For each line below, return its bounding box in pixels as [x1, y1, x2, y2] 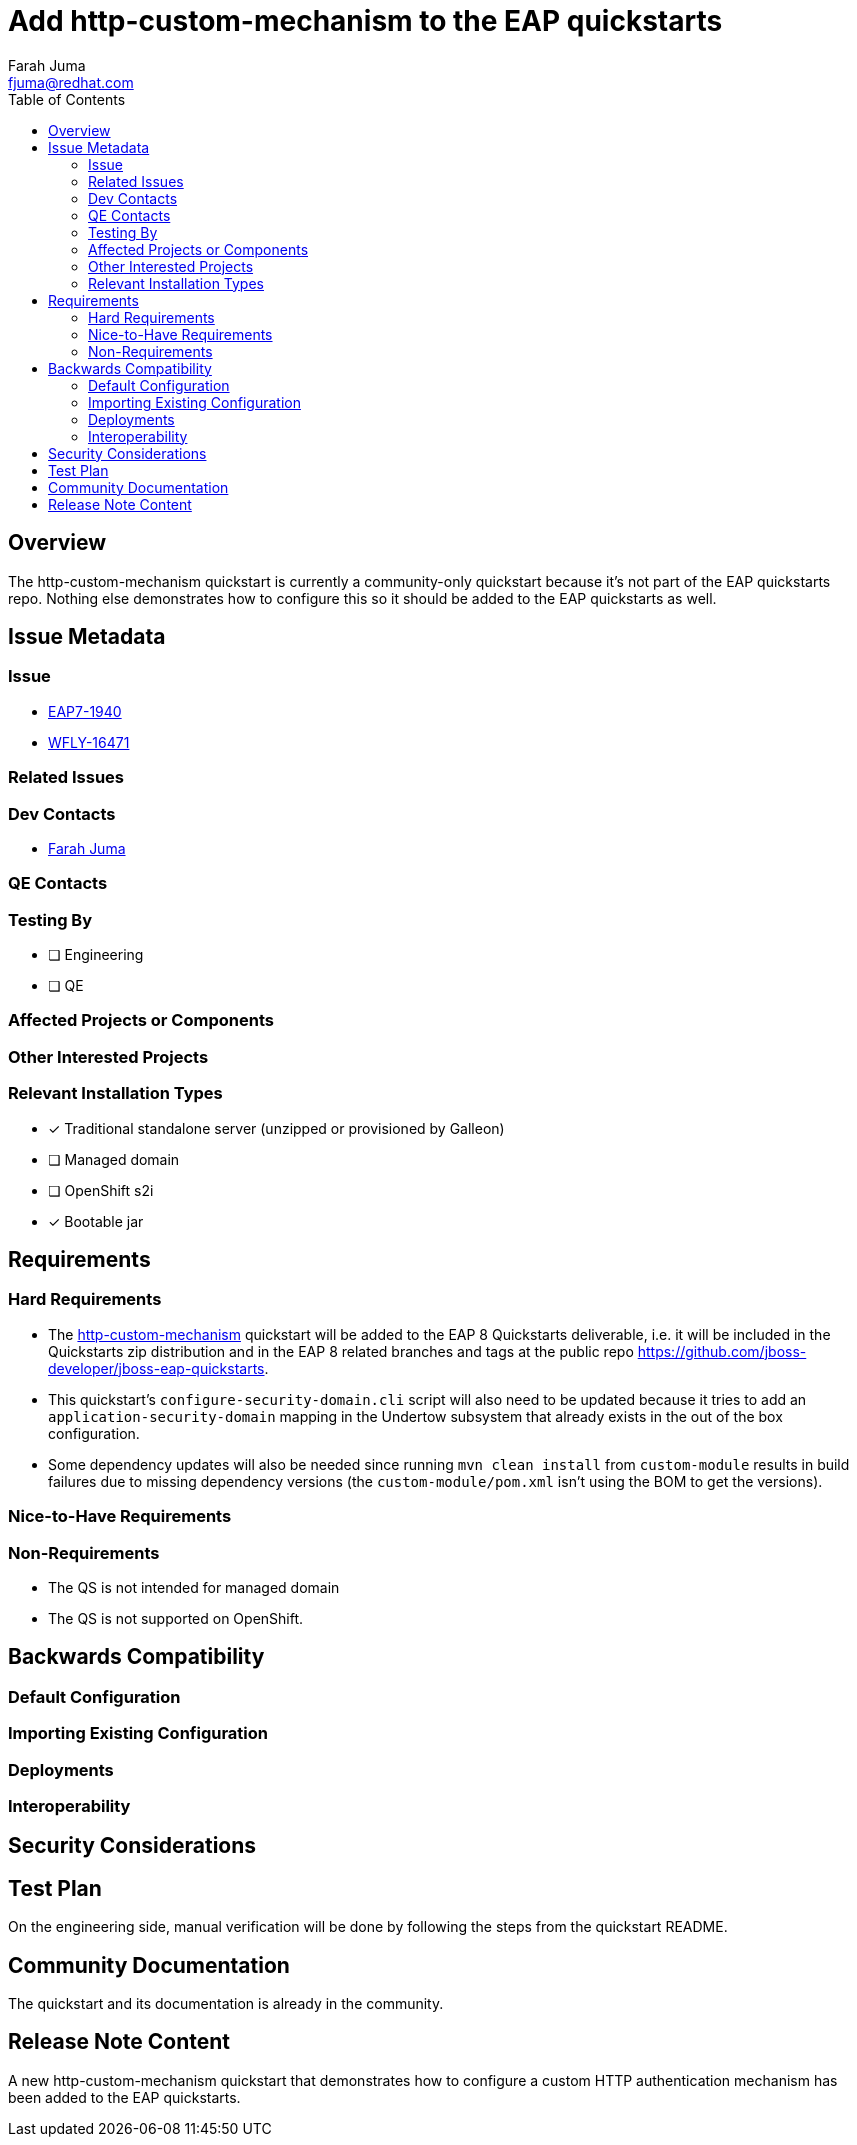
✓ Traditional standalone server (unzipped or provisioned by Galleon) [48, 1119, 505, 1137]
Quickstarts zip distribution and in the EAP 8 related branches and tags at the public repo [48, 1342, 634, 1360]
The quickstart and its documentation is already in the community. [8, 1994, 444, 2012]
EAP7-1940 [48, 702, 122, 720]
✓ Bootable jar [48, 1212, 144, 1230]
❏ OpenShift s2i [48, 1181, 154, 1199]
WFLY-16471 [48, 733, 130, 751]
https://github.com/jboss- [637, 1342, 807, 1360]
